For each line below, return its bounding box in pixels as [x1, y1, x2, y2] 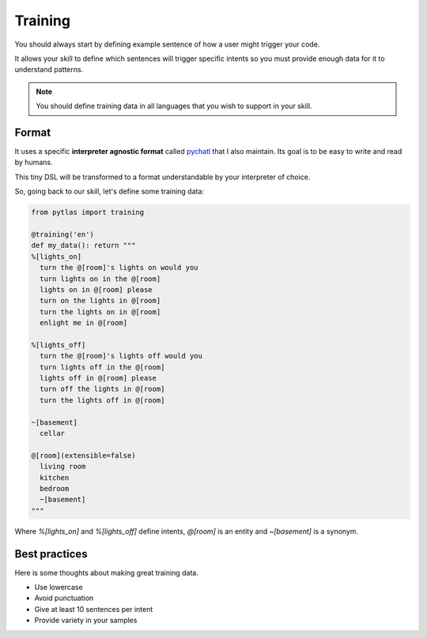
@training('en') [31, 230, 95, 238]
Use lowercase [34, 583, 83, 591]
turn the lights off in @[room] [40, 396, 165, 404]
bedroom [40, 484, 70, 493]
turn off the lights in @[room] [40, 385, 165, 394]
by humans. [14, 158, 53, 167]
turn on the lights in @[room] [40, 296, 161, 306]
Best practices [14, 547, 88, 561]
